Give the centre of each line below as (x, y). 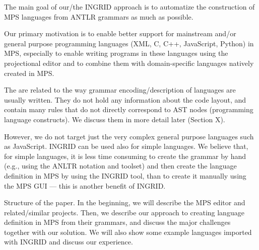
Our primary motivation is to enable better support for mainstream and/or (120, 33)
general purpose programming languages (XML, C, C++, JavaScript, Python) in (129, 43)
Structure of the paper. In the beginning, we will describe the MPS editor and (125, 202)
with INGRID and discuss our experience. (69, 242)
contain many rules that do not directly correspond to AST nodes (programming (129, 109)
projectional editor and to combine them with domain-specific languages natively (129, 63)
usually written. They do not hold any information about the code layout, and (125, 99)
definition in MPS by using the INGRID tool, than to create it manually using (125, 175)
